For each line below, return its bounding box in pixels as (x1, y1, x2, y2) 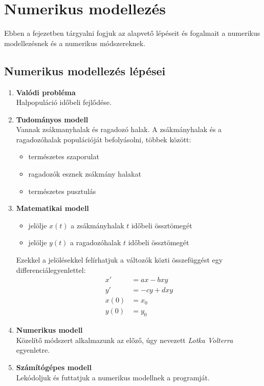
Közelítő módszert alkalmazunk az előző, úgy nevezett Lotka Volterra (16, 334, 233, 345)
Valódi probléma (16, 87, 76, 97)
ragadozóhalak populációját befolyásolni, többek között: (16, 134, 191, 144)
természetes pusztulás (28, 185, 96, 196)
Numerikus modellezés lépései (4, 62, 166, 78)
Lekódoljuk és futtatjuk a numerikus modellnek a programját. (16, 372, 210, 382)
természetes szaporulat (28, 151, 99, 162)
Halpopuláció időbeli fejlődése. (16, 97, 112, 108)
